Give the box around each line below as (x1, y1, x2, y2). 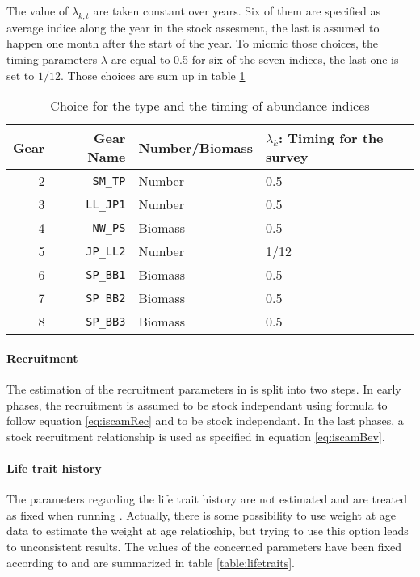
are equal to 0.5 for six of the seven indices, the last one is (111, 50, 399, 67)
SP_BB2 (86, 291, 126, 305)
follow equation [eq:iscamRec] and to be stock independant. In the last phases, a (6, 412, 404, 429)
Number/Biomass (138, 137, 254, 157)
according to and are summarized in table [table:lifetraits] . (6, 554, 295, 571)
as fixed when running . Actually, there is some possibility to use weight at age (6, 506, 396, 523)
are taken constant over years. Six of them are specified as (93, 2, 381, 19)
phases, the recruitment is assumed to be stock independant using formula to (6, 396, 388, 413)
